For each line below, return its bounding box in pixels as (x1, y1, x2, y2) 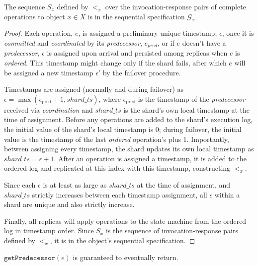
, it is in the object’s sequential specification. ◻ (50, 235, 195, 245)
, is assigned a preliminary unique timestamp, (78, 28, 217, 38)
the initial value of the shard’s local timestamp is (4, 124, 154, 134)
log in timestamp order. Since (4, 225, 94, 236)
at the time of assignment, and (137, 179, 231, 190)
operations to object (4, 11, 65, 21)
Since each (4, 179, 36, 190)
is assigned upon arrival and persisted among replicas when (47, 48, 228, 58)
